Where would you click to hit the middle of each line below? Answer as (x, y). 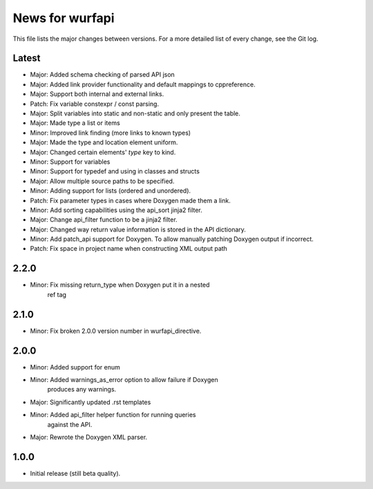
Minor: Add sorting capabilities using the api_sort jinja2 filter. (116, 210)
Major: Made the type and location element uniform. (104, 142)
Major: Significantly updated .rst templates (90, 402)
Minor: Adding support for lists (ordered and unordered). (111, 191)
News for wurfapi (64, 18)
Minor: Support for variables (70, 162)
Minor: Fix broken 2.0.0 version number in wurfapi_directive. (116, 331)
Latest (27, 58)
